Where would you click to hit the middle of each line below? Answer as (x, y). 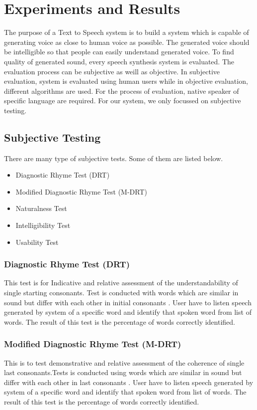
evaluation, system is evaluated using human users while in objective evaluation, (126, 81)
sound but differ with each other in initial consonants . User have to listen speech (128, 302)
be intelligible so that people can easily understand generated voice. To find (119, 52)
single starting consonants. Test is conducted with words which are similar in (121, 293)
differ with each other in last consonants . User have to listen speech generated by (129, 382)
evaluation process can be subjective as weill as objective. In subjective (112, 71)
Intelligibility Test (43, 225)
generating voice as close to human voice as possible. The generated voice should (127, 42)
